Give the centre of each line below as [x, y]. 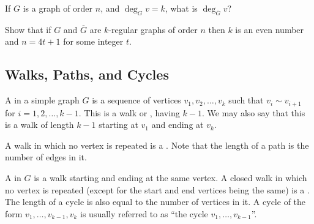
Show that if [28, 29]
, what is [181, 8]
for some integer [93, 41]
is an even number [270, 29]
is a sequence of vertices [136, 100]
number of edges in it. [46, 157]
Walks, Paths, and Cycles [87, 74]
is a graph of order [58, 8]
